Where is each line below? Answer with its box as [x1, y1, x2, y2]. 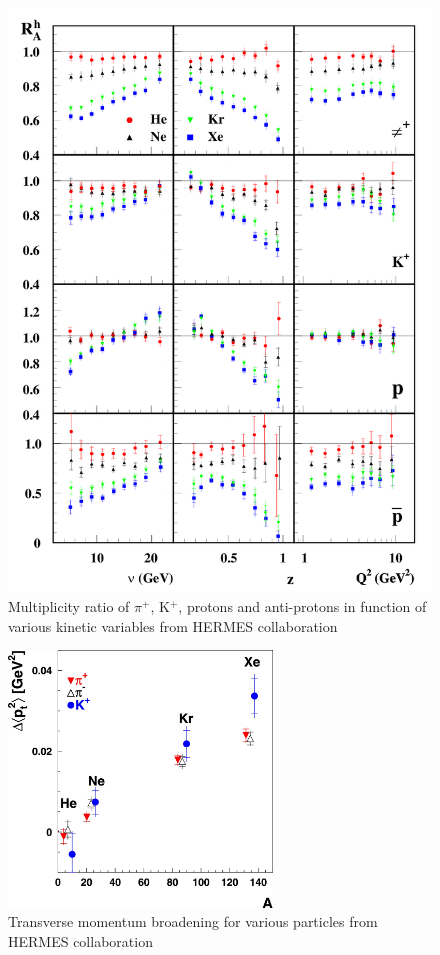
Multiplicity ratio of [8, 595, 130, 616]
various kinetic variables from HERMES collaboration [8, 615, 338, 636]
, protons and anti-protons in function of [178, 595, 427, 616]
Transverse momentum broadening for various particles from [8, 911, 378, 932]
